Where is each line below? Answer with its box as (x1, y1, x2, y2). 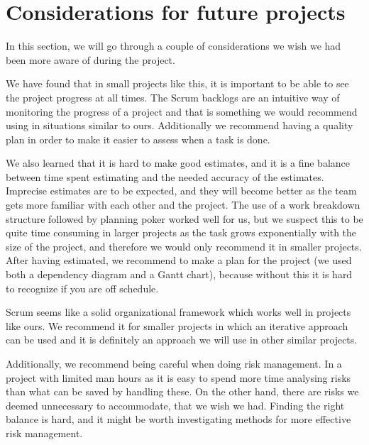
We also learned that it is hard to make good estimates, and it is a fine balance (6, 155, 350, 170)
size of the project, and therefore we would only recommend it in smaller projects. (6, 238, 362, 253)
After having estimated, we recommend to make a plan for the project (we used (6, 253, 352, 268)
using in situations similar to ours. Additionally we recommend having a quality (6, 118, 353, 133)
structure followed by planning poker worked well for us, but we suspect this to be (6, 211, 363, 226)
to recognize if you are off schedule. (6, 280, 159, 295)
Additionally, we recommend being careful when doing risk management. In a (6, 356, 342, 370)
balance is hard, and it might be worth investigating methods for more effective (6, 412, 351, 427)
